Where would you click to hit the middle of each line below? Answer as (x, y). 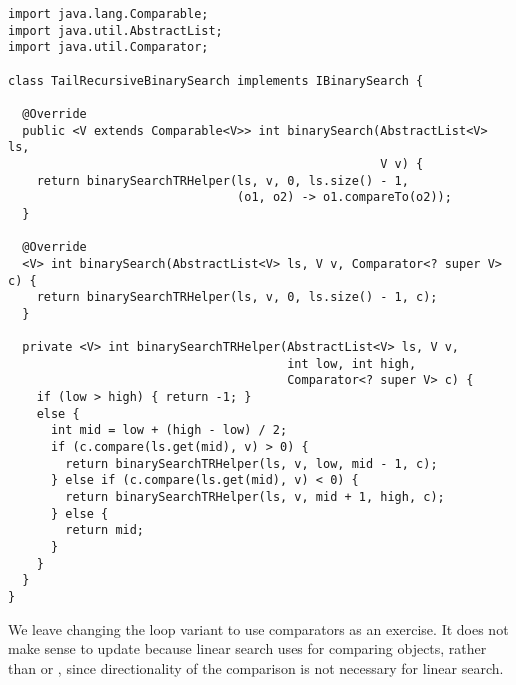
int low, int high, (352, 363)
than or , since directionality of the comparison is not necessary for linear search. (256, 667)
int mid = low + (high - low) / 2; (169, 430)
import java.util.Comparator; (108, 47)
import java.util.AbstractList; (115, 30)
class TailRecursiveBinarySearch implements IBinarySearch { (216, 80)
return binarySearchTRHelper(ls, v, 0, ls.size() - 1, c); (237, 297)
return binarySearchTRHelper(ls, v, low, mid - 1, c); (251, 463)
